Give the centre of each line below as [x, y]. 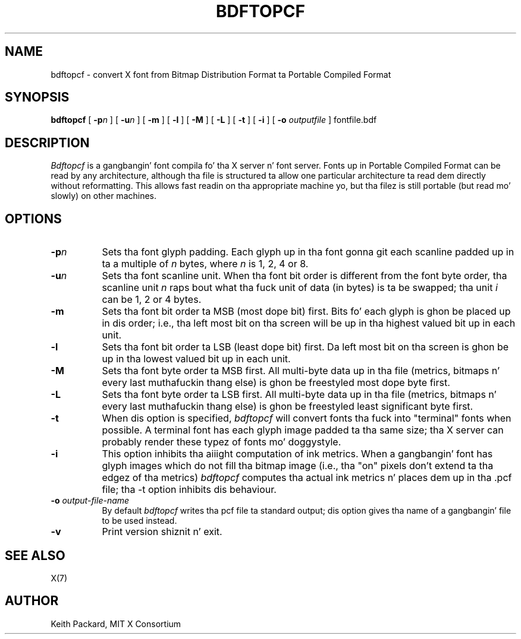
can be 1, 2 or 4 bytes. [152, 300]
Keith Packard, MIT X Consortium [116, 624]
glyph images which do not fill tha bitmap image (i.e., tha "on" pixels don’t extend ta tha [298, 466]
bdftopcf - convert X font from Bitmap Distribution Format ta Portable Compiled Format [221, 74]
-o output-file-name [90, 501]
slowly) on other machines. [104, 196]
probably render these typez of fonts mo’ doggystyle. [222, 442]
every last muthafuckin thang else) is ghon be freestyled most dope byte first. [276, 383]
